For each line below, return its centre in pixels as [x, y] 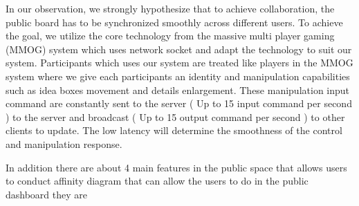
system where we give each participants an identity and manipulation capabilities [178, 76]
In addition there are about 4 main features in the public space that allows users [176, 167]
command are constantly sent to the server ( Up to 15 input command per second [179, 103]
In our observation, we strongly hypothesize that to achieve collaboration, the [170, 8]
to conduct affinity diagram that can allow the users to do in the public [157, 181]
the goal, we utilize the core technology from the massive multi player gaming [170, 36]
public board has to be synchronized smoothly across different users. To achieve [174, 22]
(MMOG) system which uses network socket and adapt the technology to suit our [179, 49]
